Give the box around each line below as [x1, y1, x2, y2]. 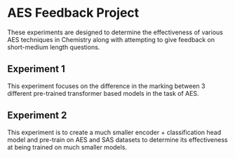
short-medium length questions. [7, 43, 100, 51]
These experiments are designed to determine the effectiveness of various [7, 28, 223, 36]
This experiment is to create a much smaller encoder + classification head [7, 128, 222, 136]
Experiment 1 [7, 63, 65, 75]
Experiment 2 [7, 110, 67, 122]
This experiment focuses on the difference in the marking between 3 [7, 82, 206, 90]
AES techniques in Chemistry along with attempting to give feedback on [7, 35, 215, 43]
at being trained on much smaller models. [7, 143, 128, 151]
